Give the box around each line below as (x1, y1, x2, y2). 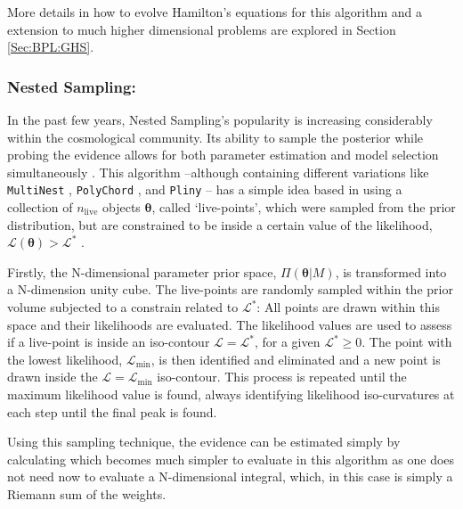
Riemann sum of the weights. (7, 484, 167, 503)
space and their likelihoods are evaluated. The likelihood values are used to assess (7, 315, 452, 333)
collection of (7, 198, 73, 217)
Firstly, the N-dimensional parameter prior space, (7, 262, 277, 281)
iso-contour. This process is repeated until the (157, 367, 407, 386)
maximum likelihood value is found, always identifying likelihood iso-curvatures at (7, 384, 455, 403)
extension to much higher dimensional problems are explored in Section (7, 20, 396, 38)
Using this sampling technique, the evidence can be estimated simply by (7, 432, 401, 451)
